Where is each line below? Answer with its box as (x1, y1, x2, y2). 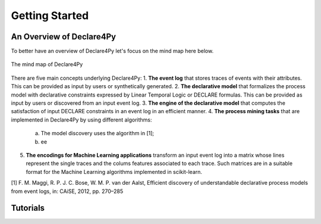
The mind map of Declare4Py (11, 61, 83, 68)
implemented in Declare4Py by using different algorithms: (11, 116, 152, 123)
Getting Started (11, 9, 89, 22)
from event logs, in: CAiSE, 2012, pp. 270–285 (11, 188, 124, 195)
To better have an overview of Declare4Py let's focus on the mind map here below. (11, 48, 214, 55)
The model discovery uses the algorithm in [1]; (40, 130, 155, 137)
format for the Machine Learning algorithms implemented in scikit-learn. (26, 168, 202, 175)
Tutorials (11, 203, 45, 213)
